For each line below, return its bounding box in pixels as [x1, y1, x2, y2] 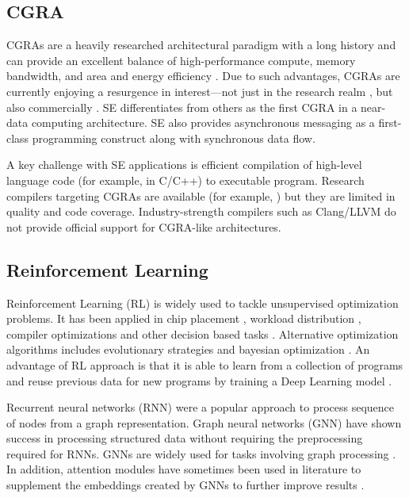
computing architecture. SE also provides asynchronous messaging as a [31, 114, 375, 131]
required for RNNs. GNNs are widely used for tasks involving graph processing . [6, 445, 396, 462]
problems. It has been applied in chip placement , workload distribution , [6, 310, 361, 327]
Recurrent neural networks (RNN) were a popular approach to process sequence [6, 399, 395, 416]
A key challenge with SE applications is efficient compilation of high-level [6, 156, 362, 173]
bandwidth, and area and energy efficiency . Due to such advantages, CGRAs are [6, 67, 400, 84]
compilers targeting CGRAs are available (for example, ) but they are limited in [6, 187, 396, 204]
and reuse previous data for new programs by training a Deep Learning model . [6, 372, 392, 389]
